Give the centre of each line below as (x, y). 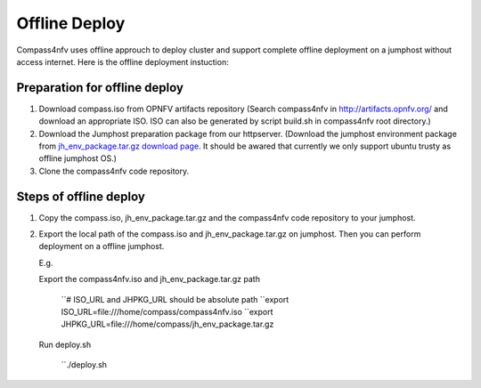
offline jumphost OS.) (78, 158)
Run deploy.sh (65, 344)
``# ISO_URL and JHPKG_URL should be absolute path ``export (175, 299)
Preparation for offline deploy (100, 88)
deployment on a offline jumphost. (102, 247)
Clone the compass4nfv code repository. (114, 171)
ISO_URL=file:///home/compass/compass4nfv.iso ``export (167, 312)
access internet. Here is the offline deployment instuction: (122, 61)
